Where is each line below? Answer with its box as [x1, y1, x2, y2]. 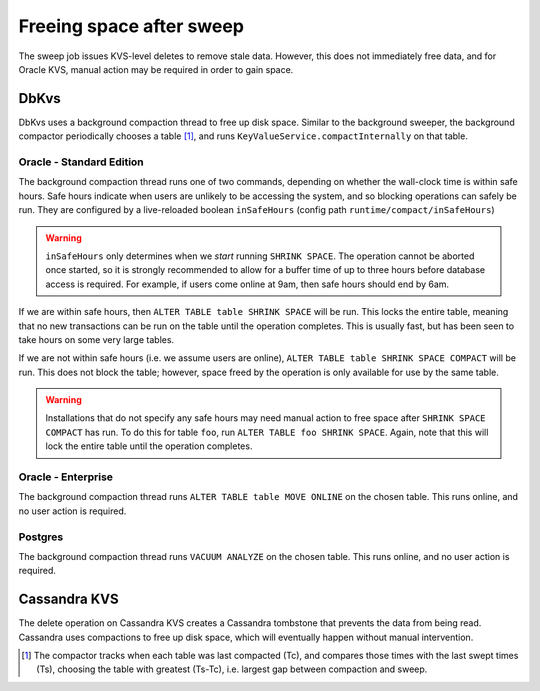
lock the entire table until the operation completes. [45, 440, 253, 452]
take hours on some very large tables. [18, 333, 175, 345]
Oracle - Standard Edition [18, 155, 144, 169]
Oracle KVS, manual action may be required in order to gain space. [18, 63, 294, 75]
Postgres [18, 530, 64, 544]
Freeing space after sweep [18, 15, 245, 37]
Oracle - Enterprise [18, 470, 114, 484]
